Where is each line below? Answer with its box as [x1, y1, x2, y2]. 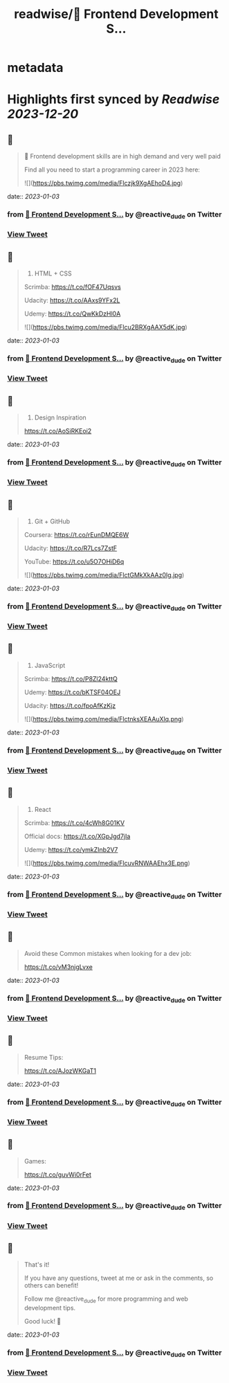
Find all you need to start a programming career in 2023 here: [24, 165, 201, 174]
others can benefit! [24, 1281, 79, 1290]
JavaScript [34, 661, 66, 669]
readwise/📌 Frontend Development [13, 6, 219, 22]
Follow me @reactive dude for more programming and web [24, 1294, 189, 1305]
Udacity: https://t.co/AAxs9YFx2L [24, 296, 120, 305]
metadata [7, 60, 64, 75]
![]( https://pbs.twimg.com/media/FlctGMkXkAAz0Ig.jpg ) [24, 570, 185, 579]
